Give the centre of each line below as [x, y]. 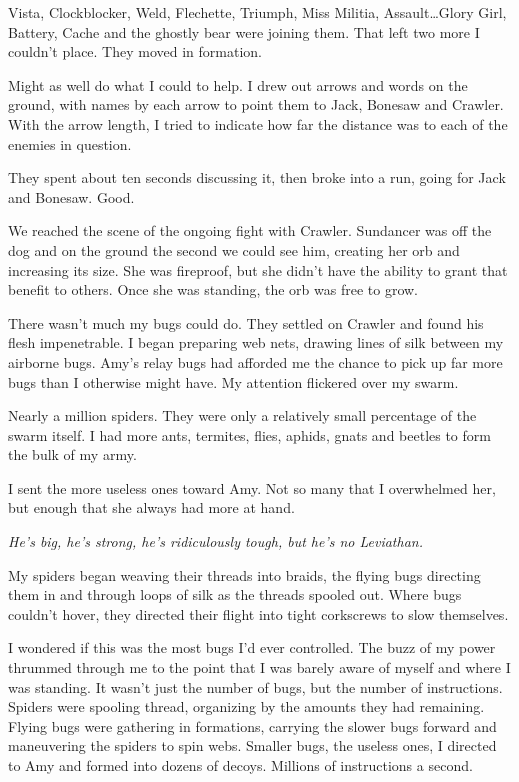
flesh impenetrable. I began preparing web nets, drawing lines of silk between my [256, 342]
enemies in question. [70, 143]
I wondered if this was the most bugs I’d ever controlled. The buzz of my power [252, 647]
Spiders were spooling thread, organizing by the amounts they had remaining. [246, 706]
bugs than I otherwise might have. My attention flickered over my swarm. [233, 381]
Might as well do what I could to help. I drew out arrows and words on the [238, 84]
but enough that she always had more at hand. [151, 507]
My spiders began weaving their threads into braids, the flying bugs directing [244, 574]
